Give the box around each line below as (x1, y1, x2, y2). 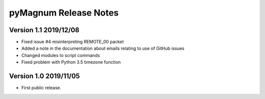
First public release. (21, 85, 61, 91)
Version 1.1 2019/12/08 (9, 26, 79, 34)
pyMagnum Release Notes (9, 7, 119, 18)
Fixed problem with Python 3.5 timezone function (21, 59, 121, 65)
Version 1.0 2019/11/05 (9, 72, 80, 80)
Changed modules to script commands (21, 52, 100, 58)
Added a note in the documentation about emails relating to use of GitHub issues (21, 45, 185, 51)
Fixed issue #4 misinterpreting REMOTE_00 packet (21, 39, 124, 45)
